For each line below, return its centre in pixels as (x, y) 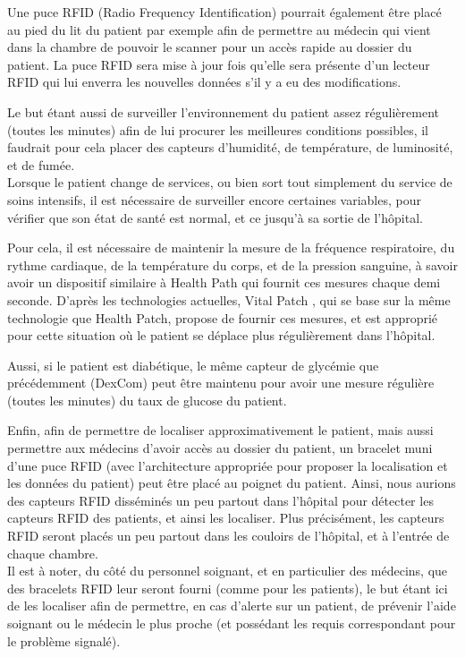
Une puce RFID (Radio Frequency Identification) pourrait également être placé (224, 12)
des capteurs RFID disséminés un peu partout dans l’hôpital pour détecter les (220, 500)
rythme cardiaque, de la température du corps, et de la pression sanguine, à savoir (232, 265)
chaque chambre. (53, 553)
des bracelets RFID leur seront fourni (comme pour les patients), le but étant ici (228, 588)
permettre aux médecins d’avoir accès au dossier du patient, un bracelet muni (220, 448)
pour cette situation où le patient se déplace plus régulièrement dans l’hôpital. (221, 335)
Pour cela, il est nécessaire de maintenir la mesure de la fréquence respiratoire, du (231, 247)
